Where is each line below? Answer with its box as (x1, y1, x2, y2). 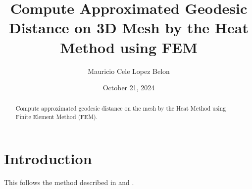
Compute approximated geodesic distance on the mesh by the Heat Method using (15, 104, 226, 113)
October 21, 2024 (102, 82, 155, 93)
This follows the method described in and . (4, 177, 134, 187)
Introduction (4, 148, 92, 168)
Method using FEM (60, 37, 198, 57)
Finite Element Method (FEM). (15, 113, 98, 121)
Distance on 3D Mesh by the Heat (9, 17, 249, 38)
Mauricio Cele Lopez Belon (88, 65, 170, 76)
